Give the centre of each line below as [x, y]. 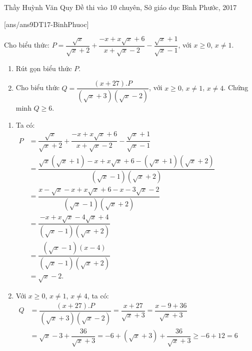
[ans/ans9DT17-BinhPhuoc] [46, 24]
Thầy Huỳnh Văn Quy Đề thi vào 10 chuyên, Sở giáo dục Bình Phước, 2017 [120, 7]
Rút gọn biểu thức [44, 68]
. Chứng [236, 87]
